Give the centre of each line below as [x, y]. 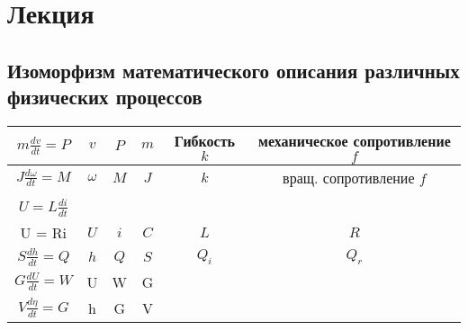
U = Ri [43, 232]
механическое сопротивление [355, 140]
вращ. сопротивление [349, 177]
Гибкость [205, 140]
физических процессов [105, 97]
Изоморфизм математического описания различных [234, 70]
